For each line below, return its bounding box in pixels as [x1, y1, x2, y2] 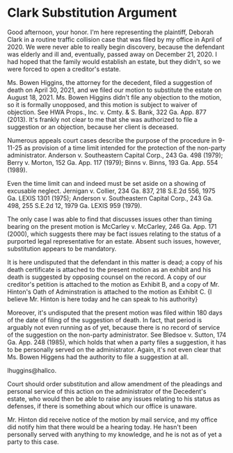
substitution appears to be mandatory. [7, 244, 117, 253]
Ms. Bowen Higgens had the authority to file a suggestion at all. [7, 353, 189, 361]
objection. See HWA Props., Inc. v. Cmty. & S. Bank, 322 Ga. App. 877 [7, 108, 207, 116]
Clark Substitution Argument [7, 5, 177, 21]
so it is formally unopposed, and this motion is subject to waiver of [7, 100, 198, 109]
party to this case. [7, 437, 59, 446]
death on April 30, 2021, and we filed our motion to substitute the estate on [7, 86, 222, 94]
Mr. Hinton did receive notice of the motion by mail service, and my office [7, 415, 218, 424]
